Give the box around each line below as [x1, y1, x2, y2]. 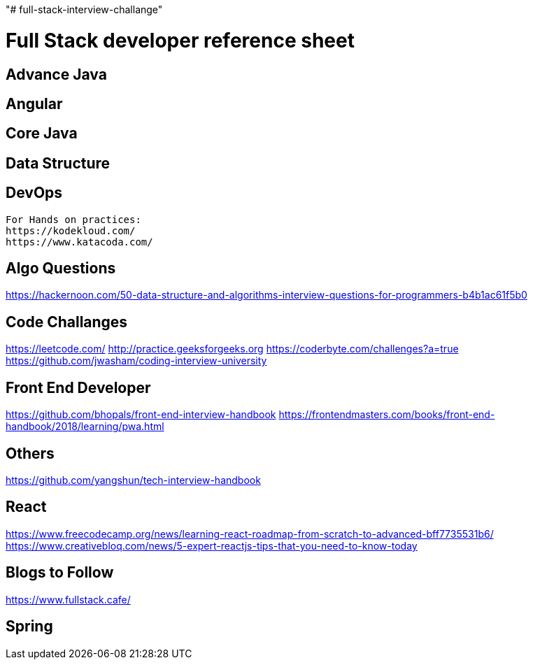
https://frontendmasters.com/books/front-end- [278, 408, 495, 421]
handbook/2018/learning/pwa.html [6, 420, 164, 433]
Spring [6, 617, 53, 636]
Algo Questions [6, 259, 116, 278]
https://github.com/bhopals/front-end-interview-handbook [6, 408, 276, 421]
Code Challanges [6, 313, 128, 331]
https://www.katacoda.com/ [6, 236, 153, 248]
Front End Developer [6, 378, 151, 396]
